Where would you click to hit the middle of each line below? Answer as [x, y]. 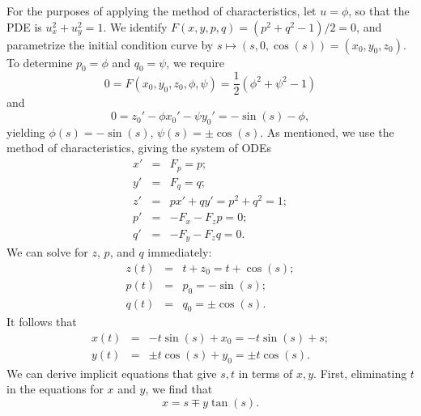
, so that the [379, 11]
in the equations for [55, 389]
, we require [195, 62]
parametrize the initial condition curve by [110, 44]
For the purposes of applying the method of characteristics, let [162, 11]
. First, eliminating [360, 373]
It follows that [42, 322]
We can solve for [47, 252]
